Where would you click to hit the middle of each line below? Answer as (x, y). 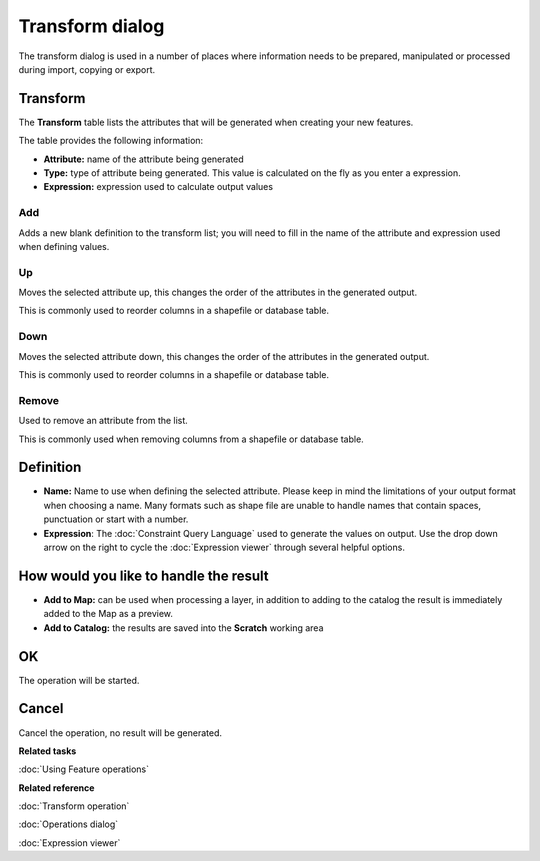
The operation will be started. (79, 680)
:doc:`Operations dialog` (68, 824)
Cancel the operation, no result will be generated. (120, 732)
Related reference (56, 787)
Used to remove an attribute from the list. (103, 421)
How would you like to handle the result (143, 575)
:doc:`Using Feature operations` (84, 769)
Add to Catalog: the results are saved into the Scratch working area (183, 627)
